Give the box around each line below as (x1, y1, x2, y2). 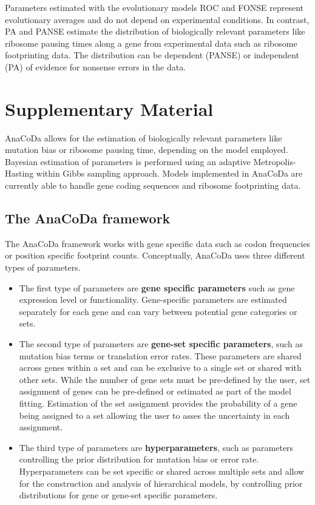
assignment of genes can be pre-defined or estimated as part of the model (19, 385, 291, 398)
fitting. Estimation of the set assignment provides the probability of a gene (19, 396, 297, 409)
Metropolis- (253, 155, 296, 168)
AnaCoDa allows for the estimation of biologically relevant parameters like (5, 131, 282, 144)
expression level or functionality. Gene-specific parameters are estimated (19, 293, 287, 306)
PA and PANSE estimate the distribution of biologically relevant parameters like (5, 25, 305, 38)
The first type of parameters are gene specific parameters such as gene (19, 281, 295, 294)
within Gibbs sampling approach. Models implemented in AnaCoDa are (36, 167, 303, 180)
